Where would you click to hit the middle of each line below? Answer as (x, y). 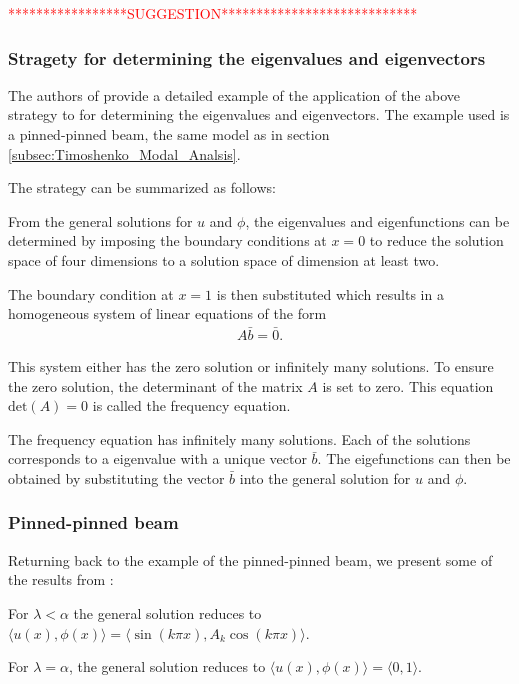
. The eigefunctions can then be (414, 458)
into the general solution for (325, 477)
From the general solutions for (100, 220)
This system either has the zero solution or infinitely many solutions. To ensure (251, 366)
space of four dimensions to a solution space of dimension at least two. (224, 259)
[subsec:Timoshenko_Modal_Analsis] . (124, 153)
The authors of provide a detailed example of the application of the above (234, 94)
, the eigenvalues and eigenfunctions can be (377, 220)
